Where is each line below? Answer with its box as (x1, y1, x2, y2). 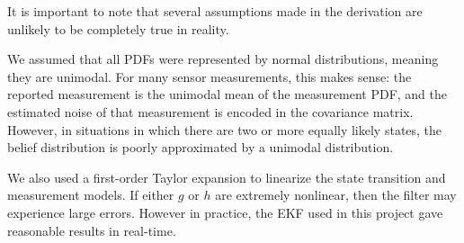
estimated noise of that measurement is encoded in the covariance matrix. (7, 102, 414, 121)
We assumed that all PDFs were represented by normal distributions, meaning (7, 49, 439, 68)
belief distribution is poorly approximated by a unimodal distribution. (7, 138, 394, 157)
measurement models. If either (7, 185, 174, 204)
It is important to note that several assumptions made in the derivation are (7, 2, 423, 20)
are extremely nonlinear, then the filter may (215, 185, 457, 204)
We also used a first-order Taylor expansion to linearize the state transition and (7, 167, 446, 186)
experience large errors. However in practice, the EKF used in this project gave (7, 202, 443, 221)
